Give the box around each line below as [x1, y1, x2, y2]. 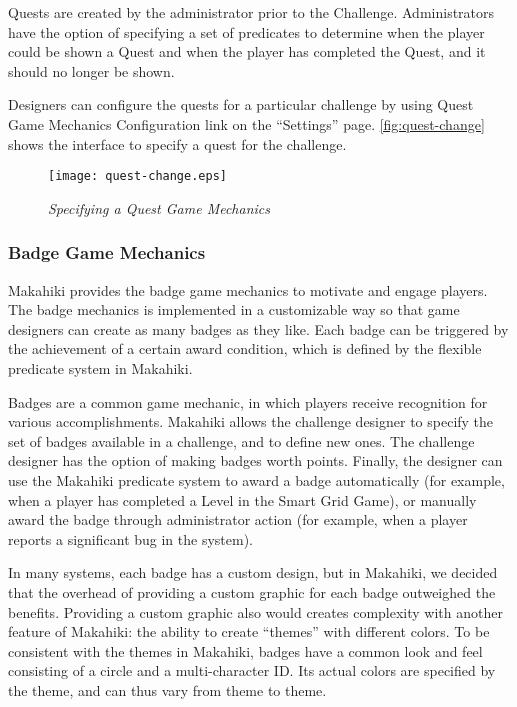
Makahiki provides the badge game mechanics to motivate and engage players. [8, 279, 488, 300]
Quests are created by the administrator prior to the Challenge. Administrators [8, 2, 495, 22]
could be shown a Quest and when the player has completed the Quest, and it [8, 41, 486, 62]
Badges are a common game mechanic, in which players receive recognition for [8, 391, 488, 412]
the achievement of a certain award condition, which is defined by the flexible [8, 338, 482, 359]
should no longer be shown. [8, 60, 175, 81]
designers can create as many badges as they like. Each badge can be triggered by [8, 318, 509, 339]
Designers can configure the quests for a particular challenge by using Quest [8, 94, 474, 115]
